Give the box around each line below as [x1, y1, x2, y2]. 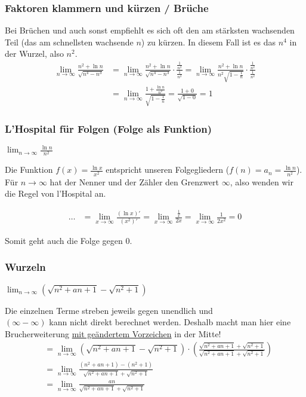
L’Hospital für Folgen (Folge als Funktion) [5, 121, 212, 136]
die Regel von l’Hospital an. [5, 187, 106, 200]
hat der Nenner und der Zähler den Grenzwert [50, 175, 220, 188]
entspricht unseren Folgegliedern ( [106, 163, 230, 176]
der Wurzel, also [5, 47, 64, 60]
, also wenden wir [230, 175, 293, 188]
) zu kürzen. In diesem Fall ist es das [141, 35, 276, 48]
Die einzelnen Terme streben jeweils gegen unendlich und [5, 304, 213, 316]
